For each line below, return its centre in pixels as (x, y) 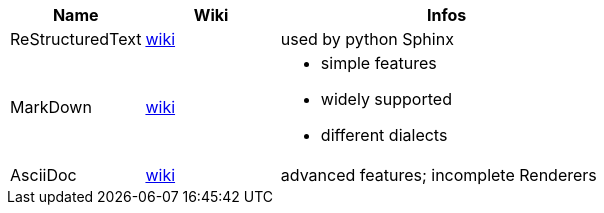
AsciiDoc (43, 175)
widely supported (386, 99)
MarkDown (51, 107)
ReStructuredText (76, 39)
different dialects (384, 135)
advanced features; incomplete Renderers (438, 175)
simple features (378, 63)
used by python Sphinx (367, 39)
